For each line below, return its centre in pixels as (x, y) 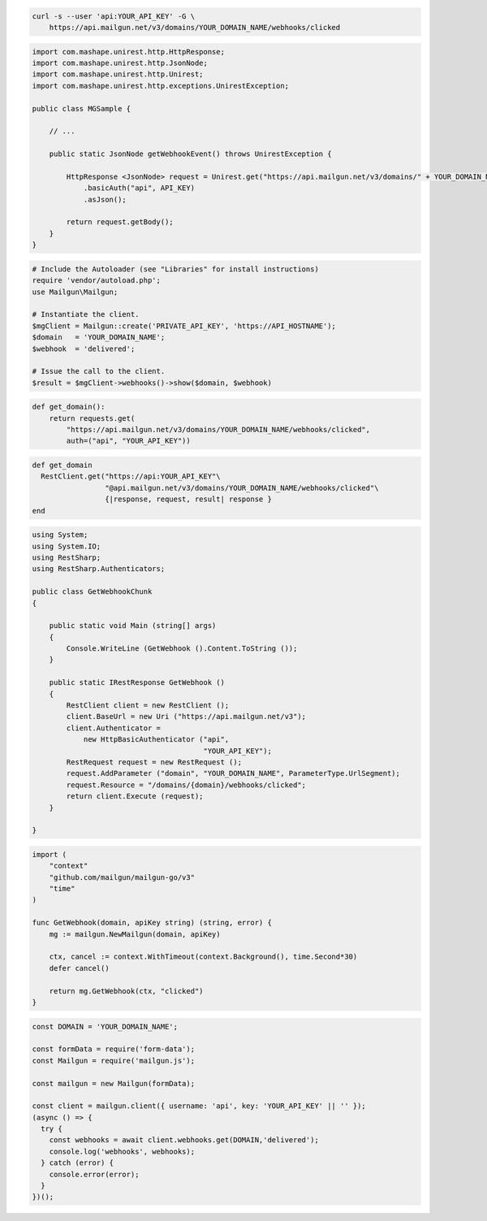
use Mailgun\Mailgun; (75, 292)
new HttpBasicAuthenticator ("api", (156, 740)
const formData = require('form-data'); (113, 1049)
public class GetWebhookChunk (92, 592)
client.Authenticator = (114, 728)
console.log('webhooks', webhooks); (122, 1151)
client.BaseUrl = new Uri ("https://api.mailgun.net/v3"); (186, 717)
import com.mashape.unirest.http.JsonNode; (120, 63)
